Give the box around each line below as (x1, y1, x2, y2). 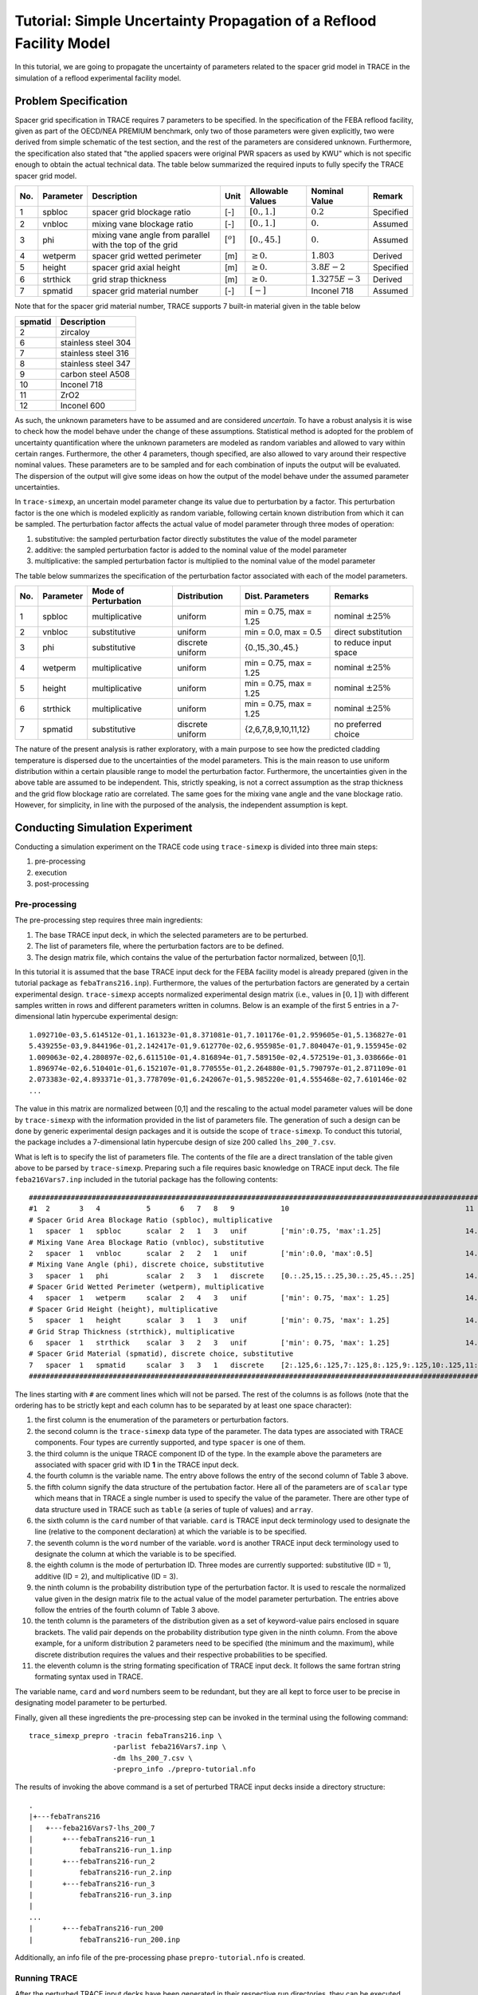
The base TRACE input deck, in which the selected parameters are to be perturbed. (34, 930, 308, 939)
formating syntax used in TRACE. (34, 1672, 143, 1681)
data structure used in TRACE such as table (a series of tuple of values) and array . (34, 1504, 314, 1514)
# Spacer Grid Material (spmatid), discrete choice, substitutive (29, 1349, 294, 1358)
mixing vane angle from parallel (92, 229, 210, 240)
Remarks (334, 591, 370, 602)
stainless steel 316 (60, 347, 129, 358)
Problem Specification (14, 94, 127, 108)
